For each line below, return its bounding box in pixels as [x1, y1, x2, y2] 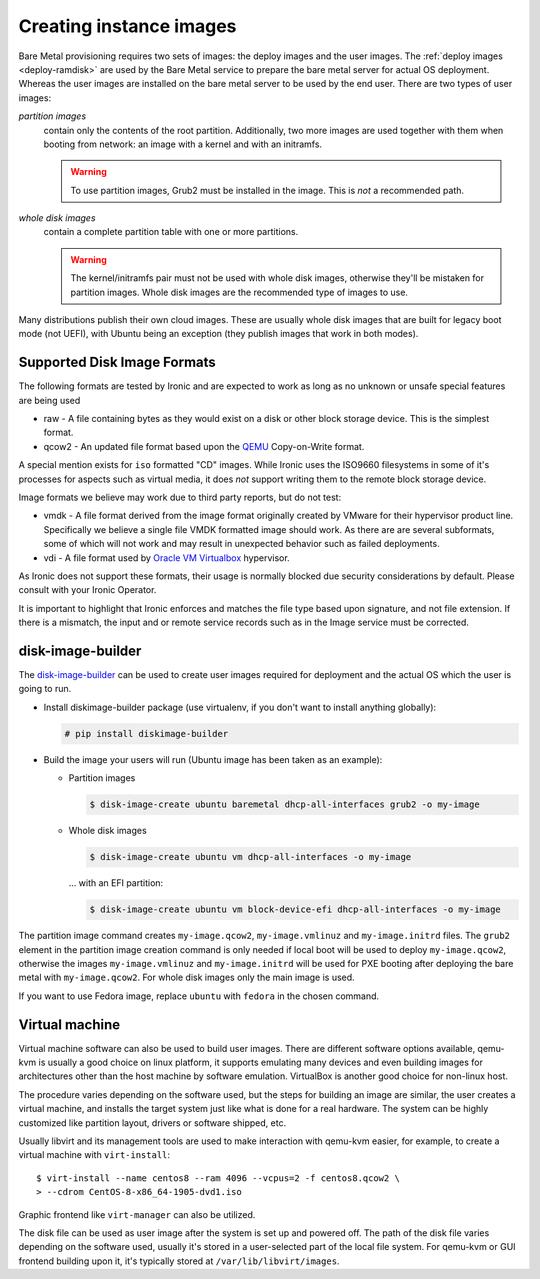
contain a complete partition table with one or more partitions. [43, 226, 299, 238]
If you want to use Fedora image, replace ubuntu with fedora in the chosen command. [18, 990, 380, 1002]
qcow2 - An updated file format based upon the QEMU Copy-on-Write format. [43, 440, 365, 452]
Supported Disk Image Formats [18, 354, 217, 371]
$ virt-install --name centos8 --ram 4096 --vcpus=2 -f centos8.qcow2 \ [36, 1172, 400, 1184]
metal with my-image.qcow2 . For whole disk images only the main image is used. [18, 971, 355, 984]
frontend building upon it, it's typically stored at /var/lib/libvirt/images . [18, 1255, 340, 1267]
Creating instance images [18, 15, 237, 37]
